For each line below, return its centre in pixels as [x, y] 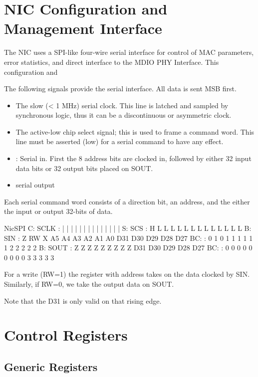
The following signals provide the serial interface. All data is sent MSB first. [120, 89]
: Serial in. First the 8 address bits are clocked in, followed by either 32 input [133, 158]
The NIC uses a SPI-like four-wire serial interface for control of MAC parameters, [129, 52]
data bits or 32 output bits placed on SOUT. [84, 168]
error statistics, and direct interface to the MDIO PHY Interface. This [112, 62]
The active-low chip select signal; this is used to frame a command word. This [135, 131]
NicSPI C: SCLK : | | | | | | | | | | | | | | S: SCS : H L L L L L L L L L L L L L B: [128, 228]
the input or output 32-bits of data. [58, 211]
